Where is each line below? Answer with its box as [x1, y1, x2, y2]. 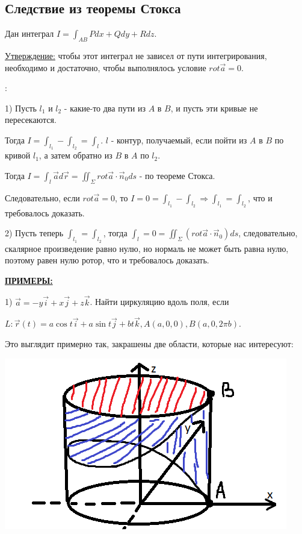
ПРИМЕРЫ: [5, 274, 53, 286]
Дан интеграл [5, 27, 54, 40]
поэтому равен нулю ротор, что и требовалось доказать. [5, 254, 209, 266]
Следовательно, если [5, 191, 80, 204]
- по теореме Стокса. [139, 169, 215, 181]
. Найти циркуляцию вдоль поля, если [90, 295, 229, 308]
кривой [5, 149, 31, 162]
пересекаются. [5, 113, 57, 126]
